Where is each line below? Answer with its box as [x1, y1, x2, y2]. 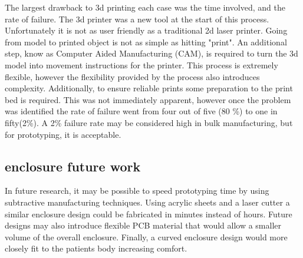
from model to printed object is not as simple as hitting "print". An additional [5, 35, 287, 48]
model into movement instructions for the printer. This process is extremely [5, 58, 278, 71]
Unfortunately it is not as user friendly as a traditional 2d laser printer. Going [5, 24, 288, 37]
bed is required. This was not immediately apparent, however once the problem [5, 93, 291, 105]
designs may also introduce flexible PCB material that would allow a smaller [5, 219, 282, 231]
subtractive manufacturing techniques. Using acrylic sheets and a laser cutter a [5, 196, 290, 208]
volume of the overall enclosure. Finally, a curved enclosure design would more [5, 230, 288, 243]
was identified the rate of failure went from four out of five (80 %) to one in [5, 105, 278, 117]
